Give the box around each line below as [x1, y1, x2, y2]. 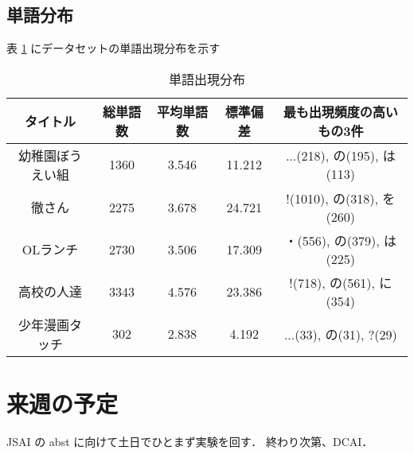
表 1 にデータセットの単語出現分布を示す [6, 40, 221, 56]
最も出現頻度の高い [283, 102, 398, 121]
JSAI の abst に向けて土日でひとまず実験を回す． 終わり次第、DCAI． [6, 433, 373, 449]
